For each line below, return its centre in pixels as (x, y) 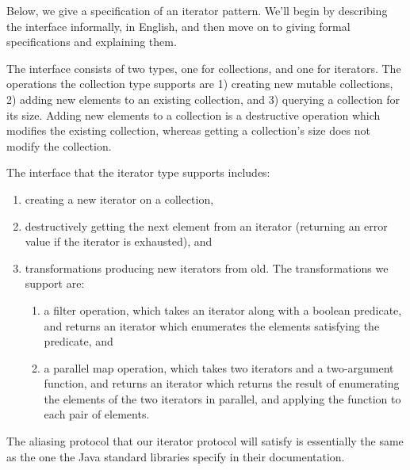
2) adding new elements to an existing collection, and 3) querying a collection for (203, 99)
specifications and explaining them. (92, 42)
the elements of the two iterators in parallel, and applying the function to (222, 398)
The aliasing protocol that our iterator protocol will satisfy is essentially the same (205, 441)
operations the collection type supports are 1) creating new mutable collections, (200, 84)
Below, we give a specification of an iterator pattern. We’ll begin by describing (197, 10)
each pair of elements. (97, 414)
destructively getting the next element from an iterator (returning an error (206, 225)
